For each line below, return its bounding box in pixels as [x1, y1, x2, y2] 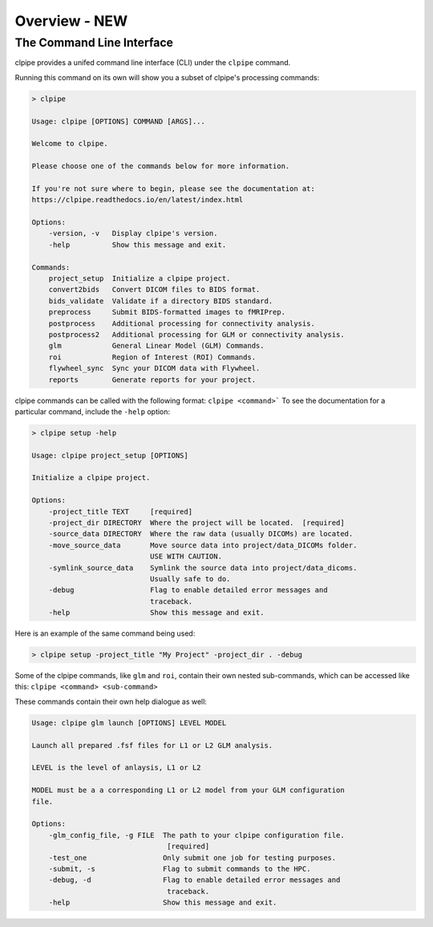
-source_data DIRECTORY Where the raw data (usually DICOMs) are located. [48, 530, 354, 539]
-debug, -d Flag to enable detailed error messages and [48, 876, 341, 884]
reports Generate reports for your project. [48, 375, 257, 384]
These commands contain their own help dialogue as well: [14, 697, 208, 706]
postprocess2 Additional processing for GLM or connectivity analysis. [48, 330, 345, 339]
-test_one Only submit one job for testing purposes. [48, 853, 337, 862]
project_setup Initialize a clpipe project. [48, 274, 231, 283]
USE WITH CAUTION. [149, 552, 222, 561]
